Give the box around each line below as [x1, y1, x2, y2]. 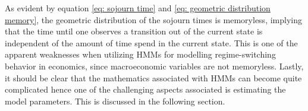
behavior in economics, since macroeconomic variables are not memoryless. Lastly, [5, 59, 304, 72]
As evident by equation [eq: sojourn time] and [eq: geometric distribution [5, 2, 271, 14]
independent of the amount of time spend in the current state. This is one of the [5, 36, 298, 49]
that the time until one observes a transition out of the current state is [5, 25, 263, 37]
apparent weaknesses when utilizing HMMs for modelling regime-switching [5, 48, 276, 61]
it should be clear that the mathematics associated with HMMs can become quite [5, 71, 302, 84]
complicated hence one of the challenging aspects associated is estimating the [5, 83, 286, 96]
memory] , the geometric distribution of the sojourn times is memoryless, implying [5, 13, 302, 26]
